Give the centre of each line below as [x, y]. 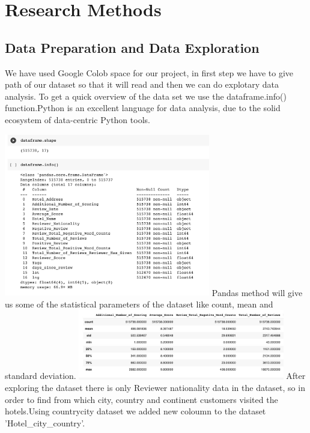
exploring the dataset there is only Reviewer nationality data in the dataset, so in [155, 388]
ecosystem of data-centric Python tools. [77, 119]
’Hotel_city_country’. [45, 422]
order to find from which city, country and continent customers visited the [141, 399]
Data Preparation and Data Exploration [132, 47]
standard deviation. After [155, 376]
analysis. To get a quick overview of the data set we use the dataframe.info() [146, 96]
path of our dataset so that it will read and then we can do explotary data [142, 84]
